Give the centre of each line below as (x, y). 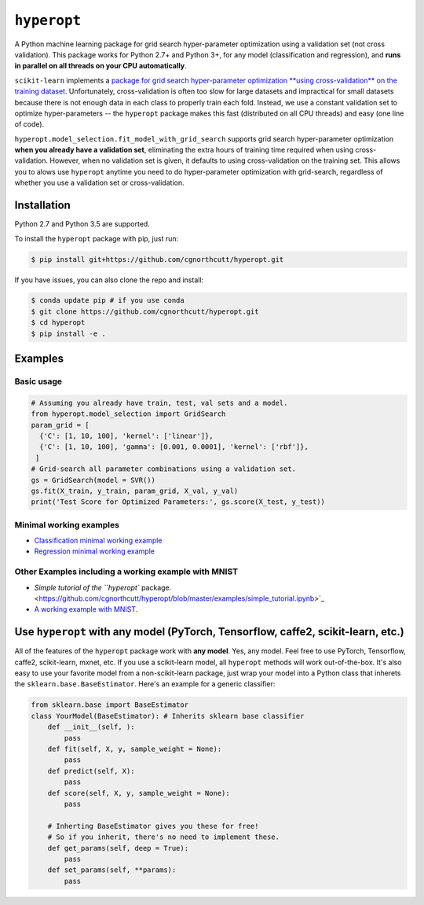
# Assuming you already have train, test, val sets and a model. (159, 403)
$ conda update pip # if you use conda (108, 300)
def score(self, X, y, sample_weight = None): (139, 793)
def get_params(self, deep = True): (118, 848)
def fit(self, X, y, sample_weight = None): (135, 749)
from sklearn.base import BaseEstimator (110, 705)
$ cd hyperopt (58, 323)
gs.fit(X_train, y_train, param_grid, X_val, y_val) (135, 491)
